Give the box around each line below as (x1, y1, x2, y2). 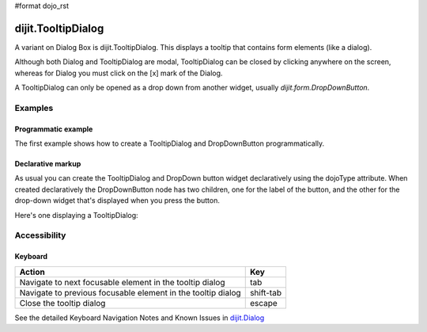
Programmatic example (14, 124, 93, 134)
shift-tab (249, 287, 282, 298)
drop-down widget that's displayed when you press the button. (14, 196, 221, 205)
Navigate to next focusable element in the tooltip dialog (19, 277, 225, 288)
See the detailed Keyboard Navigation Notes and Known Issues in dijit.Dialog (14, 313, 265, 322)
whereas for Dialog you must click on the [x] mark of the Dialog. (14, 68, 223, 78)
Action (19, 266, 45, 277)
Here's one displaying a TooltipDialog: (14, 210, 138, 219)
